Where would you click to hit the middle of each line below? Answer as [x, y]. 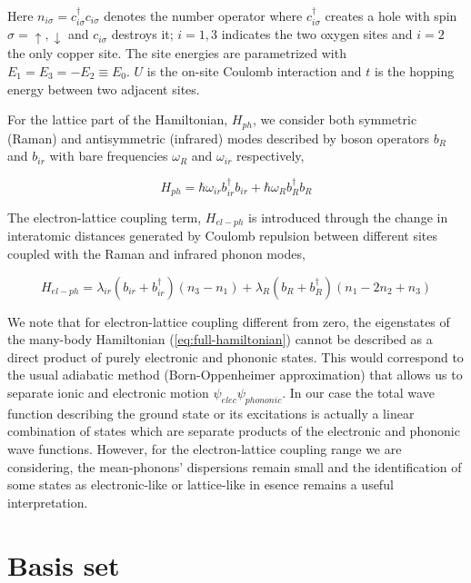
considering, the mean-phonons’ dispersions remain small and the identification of [235, 466]
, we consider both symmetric [335, 119]
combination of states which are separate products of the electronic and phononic [234, 431]
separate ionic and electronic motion [108, 393]
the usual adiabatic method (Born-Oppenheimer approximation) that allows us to [235, 375]
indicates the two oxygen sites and [317, 34]
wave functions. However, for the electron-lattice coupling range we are [205, 449]
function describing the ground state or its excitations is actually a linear [211, 413]
